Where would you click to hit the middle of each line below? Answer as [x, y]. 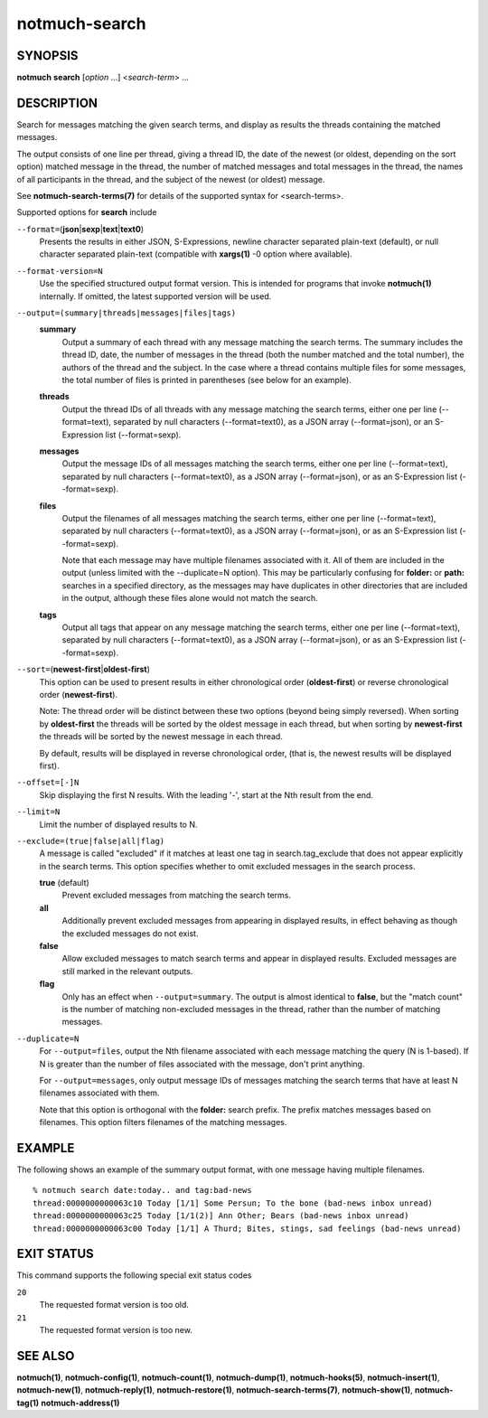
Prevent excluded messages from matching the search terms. [177, 896]
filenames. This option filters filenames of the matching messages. [163, 1122]
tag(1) [28, 1403]
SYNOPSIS [47, 56]
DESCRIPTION [57, 103]
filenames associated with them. [99, 1093]
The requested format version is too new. [116, 1330]
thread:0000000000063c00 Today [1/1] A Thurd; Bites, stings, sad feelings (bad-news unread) [247, 1228]
